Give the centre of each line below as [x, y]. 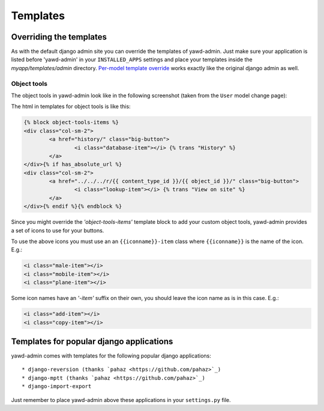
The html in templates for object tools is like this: [71, 106]
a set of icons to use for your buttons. [58, 230]
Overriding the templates [59, 37]
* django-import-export [57, 386]
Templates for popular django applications [92, 341]
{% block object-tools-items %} [71, 122]
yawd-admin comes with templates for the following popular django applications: [111, 356]
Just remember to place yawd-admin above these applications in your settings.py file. [121, 400]
